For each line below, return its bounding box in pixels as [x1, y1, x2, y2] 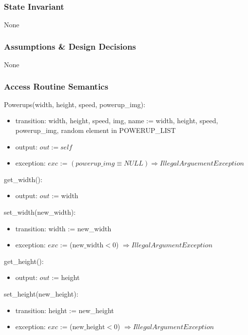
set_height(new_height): [4, 288, 78, 298]
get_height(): [4, 256, 44, 266]
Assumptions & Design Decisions [4, 40, 136, 52]
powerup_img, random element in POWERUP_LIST [15, 125, 176, 135]
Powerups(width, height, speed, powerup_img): [4, 99, 146, 109]
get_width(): [4, 174, 42, 184]
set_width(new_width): [4, 207, 76, 217]
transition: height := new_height [15, 305, 114, 315]
